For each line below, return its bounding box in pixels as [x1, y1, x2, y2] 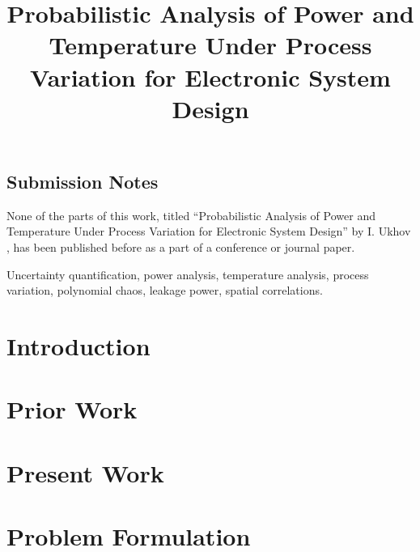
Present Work [6, 456, 164, 489]
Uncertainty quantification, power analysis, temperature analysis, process [6, 265, 369, 282]
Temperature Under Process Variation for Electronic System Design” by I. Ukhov [6, 223, 411, 240]
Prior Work [6, 393, 138, 426]
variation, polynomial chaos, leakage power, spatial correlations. [6, 282, 323, 299]
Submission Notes [6, 168, 159, 193]
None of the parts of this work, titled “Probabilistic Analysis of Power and [6, 206, 375, 223]
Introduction [6, 329, 151, 362]
